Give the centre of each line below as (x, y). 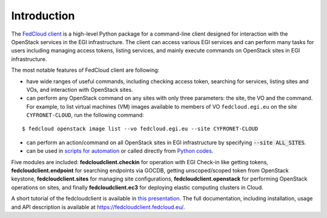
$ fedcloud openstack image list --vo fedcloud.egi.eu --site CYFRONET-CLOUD (140, 129)
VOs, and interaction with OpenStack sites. (80, 89)
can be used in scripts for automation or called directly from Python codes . (120, 151)
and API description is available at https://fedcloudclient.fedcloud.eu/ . (98, 207)
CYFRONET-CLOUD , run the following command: (85, 115)
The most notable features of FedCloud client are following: (85, 70)
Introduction (43, 16)
